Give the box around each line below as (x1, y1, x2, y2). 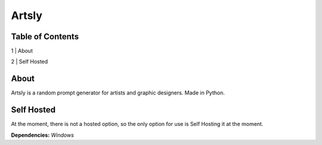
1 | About (11, 48, 33, 55)
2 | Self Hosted (11, 58, 48, 65)
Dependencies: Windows (11, 131, 75, 138)
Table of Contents (11, 31, 79, 42)
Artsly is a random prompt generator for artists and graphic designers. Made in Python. (11, 89, 225, 96)
